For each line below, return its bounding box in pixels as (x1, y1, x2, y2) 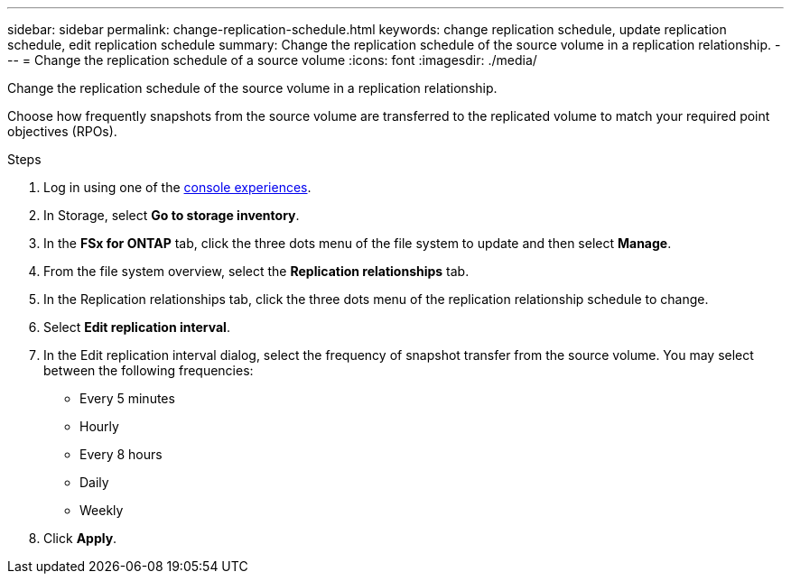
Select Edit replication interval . (43, 319, 230, 335)
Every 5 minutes (79, 391, 175, 406)
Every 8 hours (79, 447, 163, 462)
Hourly (79, 419, 119, 434)
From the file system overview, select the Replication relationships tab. (43, 263, 470, 279)
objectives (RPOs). (7, 124, 117, 139)
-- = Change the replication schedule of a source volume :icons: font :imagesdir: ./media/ (7, 52, 537, 68)
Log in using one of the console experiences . (43, 180, 312, 195)
